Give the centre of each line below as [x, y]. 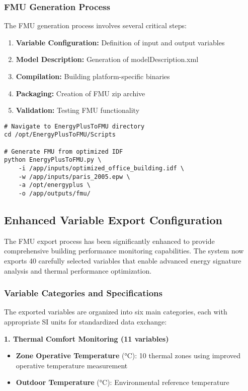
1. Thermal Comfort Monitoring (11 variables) [87, 338]
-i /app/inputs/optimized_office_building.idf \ [101, 169]
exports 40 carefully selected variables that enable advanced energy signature [123, 261]
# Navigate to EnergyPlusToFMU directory [74, 126]
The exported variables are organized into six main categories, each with [116, 312]
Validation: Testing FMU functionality [78, 110]
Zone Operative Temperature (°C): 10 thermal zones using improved [128, 355]
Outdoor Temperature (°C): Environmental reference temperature [122, 382]
